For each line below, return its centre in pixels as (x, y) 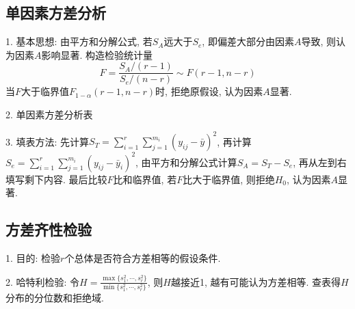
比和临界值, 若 (145, 179)
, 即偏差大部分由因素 (248, 41)
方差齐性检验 (49, 229)
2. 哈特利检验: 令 (43, 281)
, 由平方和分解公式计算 (186, 162)
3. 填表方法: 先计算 (48, 141)
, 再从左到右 (320, 162)
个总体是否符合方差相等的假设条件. (143, 258)
